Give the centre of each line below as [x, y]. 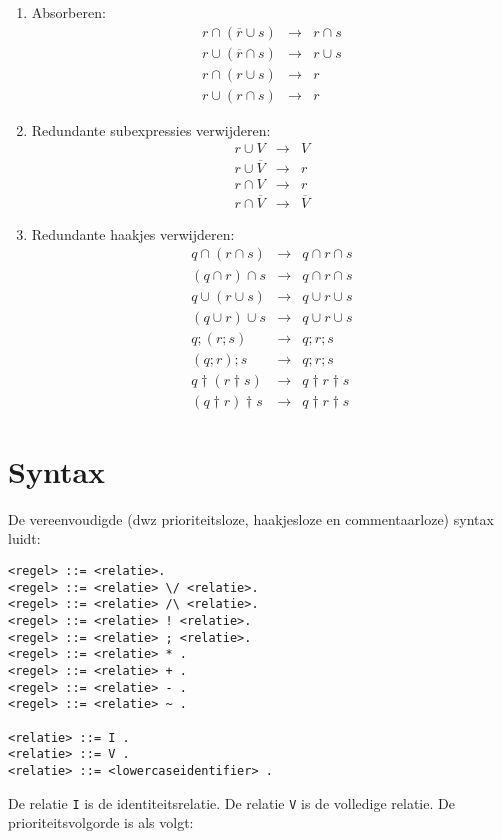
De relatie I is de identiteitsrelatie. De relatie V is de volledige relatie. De [231, 802]
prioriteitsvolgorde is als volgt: [101, 822]
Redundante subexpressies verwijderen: [151, 129]
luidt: [24, 538]
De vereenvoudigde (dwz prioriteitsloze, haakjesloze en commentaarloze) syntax [251, 518]
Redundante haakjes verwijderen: [133, 233]
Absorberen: [68, 12]
